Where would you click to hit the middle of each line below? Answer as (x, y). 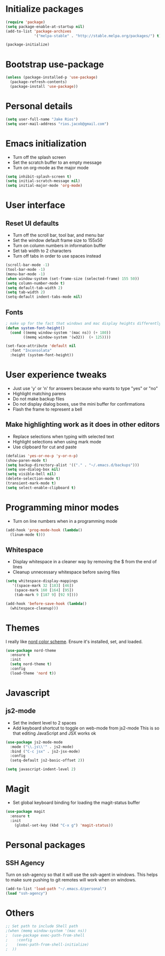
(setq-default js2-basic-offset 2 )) (47, 761)
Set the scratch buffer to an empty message (57, 162)
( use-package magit (25, 811)
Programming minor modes (62, 507)
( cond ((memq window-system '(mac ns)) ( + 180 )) (60, 333)
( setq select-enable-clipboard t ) (41, 488)
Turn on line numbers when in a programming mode (65, 521)
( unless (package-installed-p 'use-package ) (52, 78)
